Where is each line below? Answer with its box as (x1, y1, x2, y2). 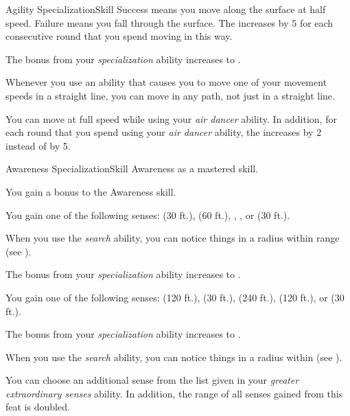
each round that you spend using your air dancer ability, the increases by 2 (5, 125, 322, 139)
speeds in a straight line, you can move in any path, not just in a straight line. (5, 88, 335, 102)
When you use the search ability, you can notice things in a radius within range (5, 231, 340, 245)
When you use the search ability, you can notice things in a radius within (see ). (5, 349, 342, 364)
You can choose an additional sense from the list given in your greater (5, 373, 299, 387)
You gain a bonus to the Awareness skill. (5, 184, 176, 198)
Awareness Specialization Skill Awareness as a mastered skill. (5, 161, 259, 176)
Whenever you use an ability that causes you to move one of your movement (5, 75, 327, 89)
